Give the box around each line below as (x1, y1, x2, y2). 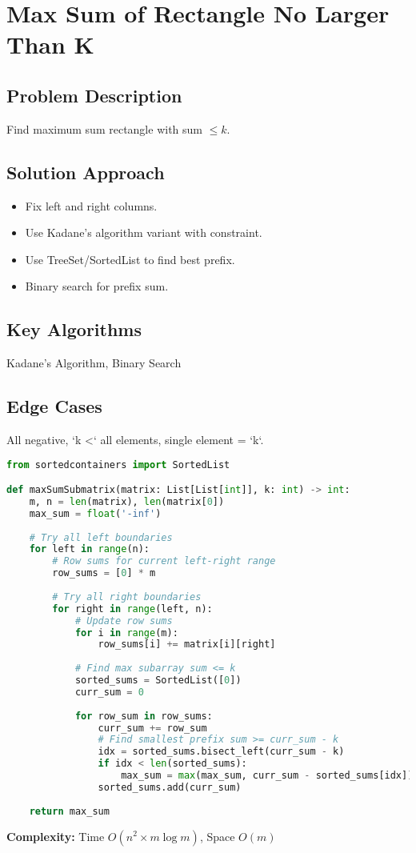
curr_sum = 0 (74, 686, 144, 698)
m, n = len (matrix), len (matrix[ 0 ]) (29, 495, 225, 507)
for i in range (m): (74, 627, 178, 639)
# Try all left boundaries (29, 531, 173, 543)
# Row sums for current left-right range (52, 555, 276, 567)
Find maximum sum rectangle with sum (6, 120, 202, 137)
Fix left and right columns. (25, 197, 158, 214)
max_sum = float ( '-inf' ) (29, 507, 162, 519)
